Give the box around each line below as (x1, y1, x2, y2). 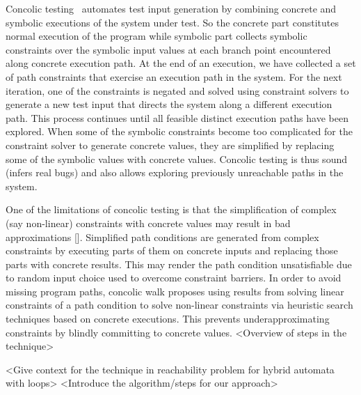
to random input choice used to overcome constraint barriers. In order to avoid (6, 270, 342, 285)
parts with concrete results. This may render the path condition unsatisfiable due (6, 256, 352, 271)
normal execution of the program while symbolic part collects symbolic (6, 29, 307, 43)
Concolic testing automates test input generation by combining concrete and (6, 1, 337, 15)
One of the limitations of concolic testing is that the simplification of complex (6, 202, 337, 217)
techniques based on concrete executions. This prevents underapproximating (6, 311, 330, 326)
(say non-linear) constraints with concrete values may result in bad (6, 215, 291, 230)
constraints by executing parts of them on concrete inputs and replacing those (6, 243, 338, 258)
